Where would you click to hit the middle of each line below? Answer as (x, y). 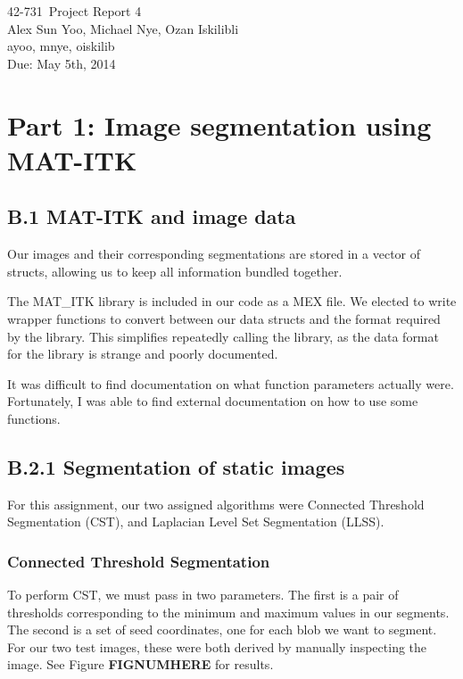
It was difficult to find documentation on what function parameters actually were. (231, 383)
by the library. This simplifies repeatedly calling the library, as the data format (223, 336)
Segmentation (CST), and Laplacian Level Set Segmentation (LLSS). (196, 522)
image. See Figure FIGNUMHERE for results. (141, 664)
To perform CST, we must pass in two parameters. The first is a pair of (203, 595)
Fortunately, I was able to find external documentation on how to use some (213, 401)
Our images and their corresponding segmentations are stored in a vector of (214, 254)
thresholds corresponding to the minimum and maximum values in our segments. (228, 612)
